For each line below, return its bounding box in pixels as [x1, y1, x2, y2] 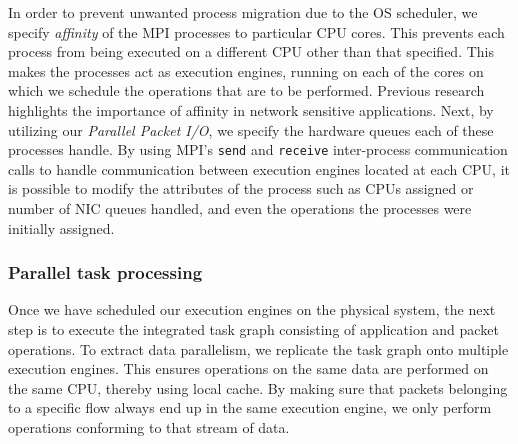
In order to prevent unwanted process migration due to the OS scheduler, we [8, 2, 478, 22]
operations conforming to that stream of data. [8, 416, 290, 437]
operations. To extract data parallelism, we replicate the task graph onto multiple [8, 338, 509, 359]
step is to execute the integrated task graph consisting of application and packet [8, 319, 499, 339]
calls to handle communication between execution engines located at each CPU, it [8, 158, 510, 179]
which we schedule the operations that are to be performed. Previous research [8, 80, 485, 101]
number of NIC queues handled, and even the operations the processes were [8, 198, 472, 218]
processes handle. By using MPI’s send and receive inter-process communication [8, 139, 508, 160]
